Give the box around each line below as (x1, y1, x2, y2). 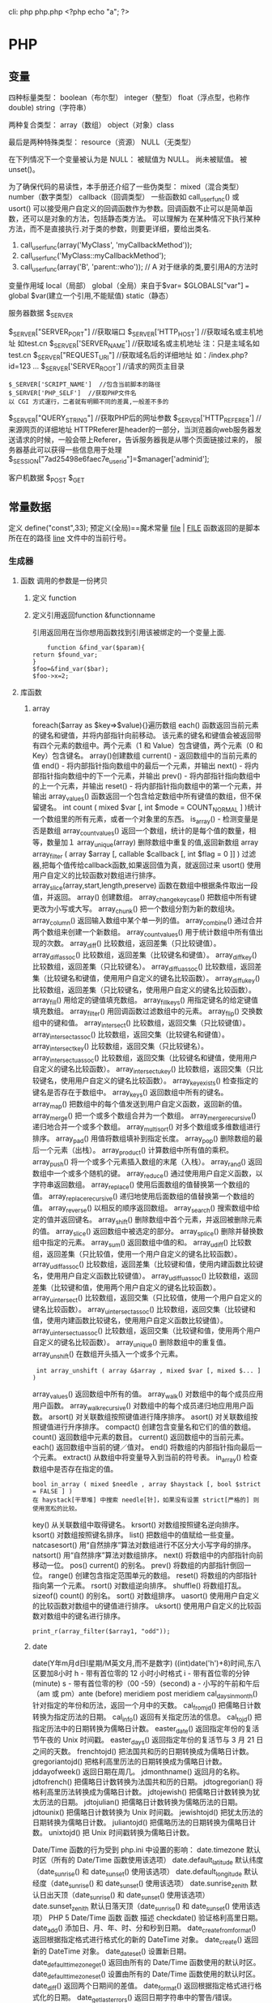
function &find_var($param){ (47, 643, 146, 651)
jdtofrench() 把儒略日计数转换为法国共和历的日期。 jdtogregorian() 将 (32, 1777, 263, 1787)
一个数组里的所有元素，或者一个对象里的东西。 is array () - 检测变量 (32, 815, 252, 826)
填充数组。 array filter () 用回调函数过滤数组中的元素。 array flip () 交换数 (32, 1006, 263, 1018)
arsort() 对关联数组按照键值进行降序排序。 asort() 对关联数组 (48, 1412, 251, 1422)
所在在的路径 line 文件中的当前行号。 (8, 533, 131, 543)
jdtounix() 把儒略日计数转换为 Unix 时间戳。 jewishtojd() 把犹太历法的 (32, 1807, 263, 1817)
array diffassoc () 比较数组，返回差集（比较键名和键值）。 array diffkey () (32, 950, 257, 962)
